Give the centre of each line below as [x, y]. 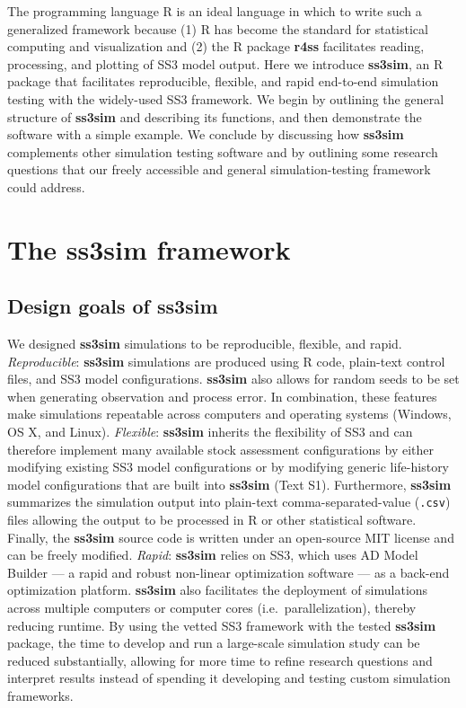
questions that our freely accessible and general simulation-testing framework [219, 169]
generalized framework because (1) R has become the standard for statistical [218, 28]
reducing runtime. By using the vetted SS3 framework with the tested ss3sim [222, 625]
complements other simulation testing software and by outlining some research [223, 151]
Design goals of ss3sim [113, 306]
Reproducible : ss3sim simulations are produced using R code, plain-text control [226, 361]
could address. [46, 186]
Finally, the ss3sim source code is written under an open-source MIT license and [231, 537]
